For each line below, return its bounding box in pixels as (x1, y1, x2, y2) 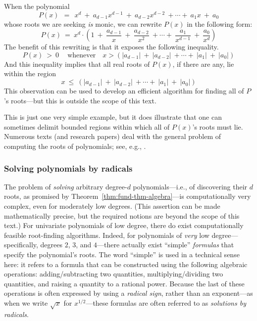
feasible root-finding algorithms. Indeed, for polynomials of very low (4, 229, 209, 240)
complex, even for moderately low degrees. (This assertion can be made (4, 201, 220, 211)
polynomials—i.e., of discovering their (133, 181, 248, 191)
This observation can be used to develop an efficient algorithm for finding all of (4, 86, 244, 96)
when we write (4, 297, 48, 308)
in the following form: (187, 18, 253, 29)
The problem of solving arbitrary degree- (4, 181, 127, 191)
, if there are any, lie (172, 58, 234, 69)
